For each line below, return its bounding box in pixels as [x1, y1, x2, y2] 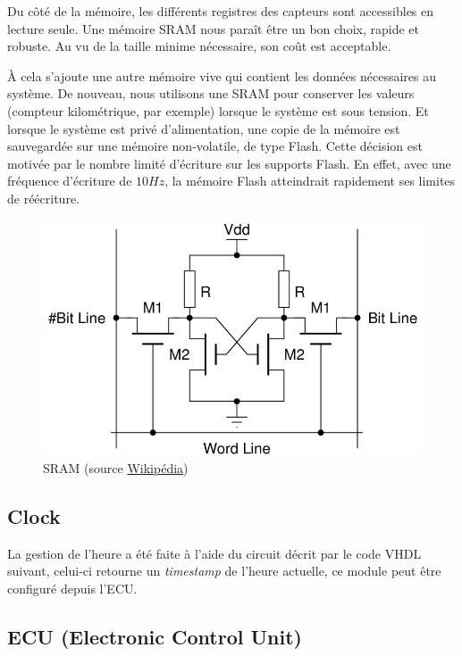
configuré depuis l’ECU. [7, 579, 138, 598]
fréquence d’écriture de [7, 171, 132, 190]
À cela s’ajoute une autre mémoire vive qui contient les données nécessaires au [7, 66, 437, 85]
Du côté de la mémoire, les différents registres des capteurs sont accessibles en [7, 2, 434, 20]
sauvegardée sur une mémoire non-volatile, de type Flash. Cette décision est [7, 137, 423, 155]
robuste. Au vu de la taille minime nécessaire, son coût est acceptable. [7, 37, 391, 55]
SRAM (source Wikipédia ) [43, 459, 189, 477]
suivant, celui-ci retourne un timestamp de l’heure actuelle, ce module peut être [7, 561, 441, 580]
